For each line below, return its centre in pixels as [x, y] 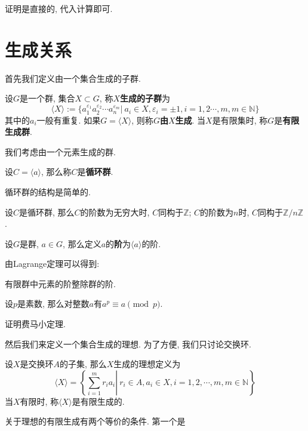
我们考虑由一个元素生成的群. [60, 151]
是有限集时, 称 [240, 120]
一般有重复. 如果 [69, 120]
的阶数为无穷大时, [115, 212]
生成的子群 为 [145, 98]
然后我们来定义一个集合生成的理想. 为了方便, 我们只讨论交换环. [128, 344]
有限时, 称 [39, 401]
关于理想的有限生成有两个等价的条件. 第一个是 [95, 421]
